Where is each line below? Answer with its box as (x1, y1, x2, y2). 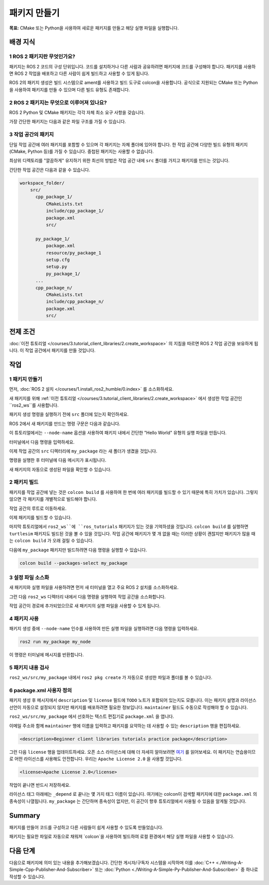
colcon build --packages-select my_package (19, 560, 128, 566)
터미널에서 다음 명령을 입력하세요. (9, 439, 75, 445)
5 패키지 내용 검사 (9, 664, 49, 671)
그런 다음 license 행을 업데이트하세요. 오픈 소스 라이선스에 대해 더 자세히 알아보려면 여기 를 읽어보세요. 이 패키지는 (9, 749, 235, 755)
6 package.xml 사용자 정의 (9, 687, 72, 694)
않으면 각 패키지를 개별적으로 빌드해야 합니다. (9, 496, 97, 502)
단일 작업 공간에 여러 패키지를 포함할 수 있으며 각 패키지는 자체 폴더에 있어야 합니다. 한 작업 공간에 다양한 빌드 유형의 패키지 (9, 141, 248, 147)
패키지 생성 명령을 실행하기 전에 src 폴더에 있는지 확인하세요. (9, 412, 129, 418)
